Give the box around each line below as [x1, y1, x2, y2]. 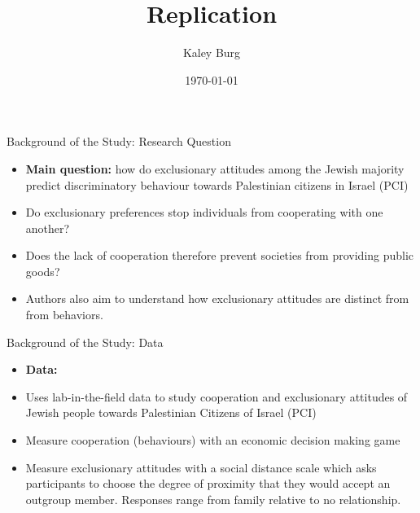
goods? [25, 262, 60, 279]
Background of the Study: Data [7, 333, 164, 350]
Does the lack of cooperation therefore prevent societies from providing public [25, 247, 414, 264]
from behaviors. [25, 306, 103, 323]
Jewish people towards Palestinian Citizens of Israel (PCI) [25, 404, 317, 421]
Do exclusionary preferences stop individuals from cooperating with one [25, 204, 383, 221]
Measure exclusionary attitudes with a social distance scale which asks [25, 458, 377, 476]
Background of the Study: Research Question [7, 133, 231, 150]
